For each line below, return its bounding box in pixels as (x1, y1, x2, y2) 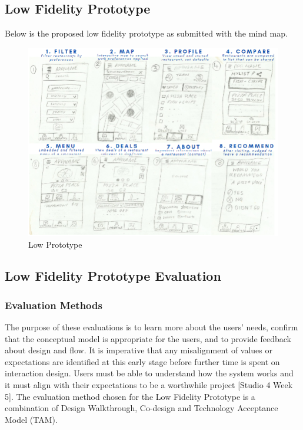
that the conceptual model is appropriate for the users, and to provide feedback (5, 332, 291, 344)
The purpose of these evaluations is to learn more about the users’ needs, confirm (5, 321, 298, 333)
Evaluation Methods (5, 297, 102, 312)
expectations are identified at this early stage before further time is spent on (5, 355, 280, 367)
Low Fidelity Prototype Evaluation (5, 267, 221, 285)
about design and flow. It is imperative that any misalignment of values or (5, 344, 272, 356)
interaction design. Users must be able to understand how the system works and (5, 367, 294, 379)
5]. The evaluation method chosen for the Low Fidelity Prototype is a (5, 390, 255, 402)
